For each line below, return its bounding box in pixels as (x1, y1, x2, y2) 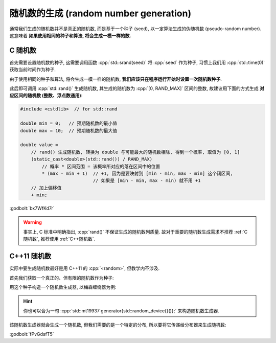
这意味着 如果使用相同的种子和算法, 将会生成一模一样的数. (9, 32, 131, 38)
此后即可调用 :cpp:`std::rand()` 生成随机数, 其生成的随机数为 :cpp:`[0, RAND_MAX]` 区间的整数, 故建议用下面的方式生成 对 (9, 85, 264, 92)
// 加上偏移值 (31, 185, 62, 191)
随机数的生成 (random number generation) (9, 8, 192, 19)
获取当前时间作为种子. (9, 66, 56, 73)
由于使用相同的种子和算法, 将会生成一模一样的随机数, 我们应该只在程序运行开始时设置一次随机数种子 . (9, 76, 222, 82)
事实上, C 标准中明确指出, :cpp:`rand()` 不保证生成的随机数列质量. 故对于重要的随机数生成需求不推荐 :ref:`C (23, 228, 248, 235)
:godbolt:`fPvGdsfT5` (9, 331, 54, 337)
